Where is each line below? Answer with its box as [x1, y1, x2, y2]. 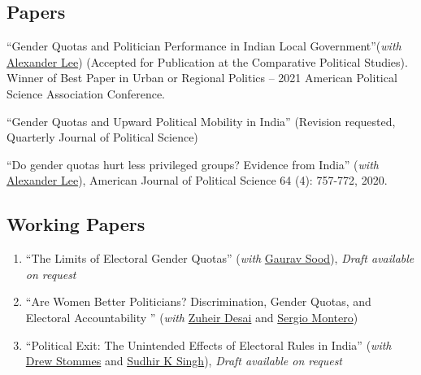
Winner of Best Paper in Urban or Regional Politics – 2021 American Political [7, 69, 397, 86]
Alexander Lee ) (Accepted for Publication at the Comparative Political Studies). [7, 53, 408, 70]
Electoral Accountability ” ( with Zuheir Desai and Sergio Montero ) [25, 308, 358, 325]
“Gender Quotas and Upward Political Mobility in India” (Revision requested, [7, 112, 396, 129]
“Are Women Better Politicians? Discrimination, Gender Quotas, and [25, 293, 371, 310]
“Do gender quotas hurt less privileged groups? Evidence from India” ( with [7, 155, 379, 172]
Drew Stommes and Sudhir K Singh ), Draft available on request [25, 352, 343, 369]
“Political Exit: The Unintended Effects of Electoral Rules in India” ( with [25, 336, 392, 353]
